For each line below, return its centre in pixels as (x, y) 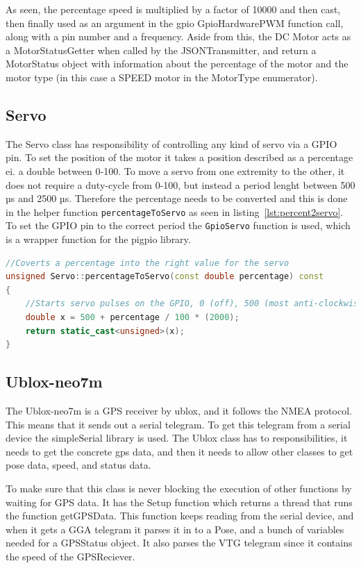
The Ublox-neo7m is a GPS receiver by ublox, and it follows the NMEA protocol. (179, 410)
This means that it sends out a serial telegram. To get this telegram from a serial (178, 424)
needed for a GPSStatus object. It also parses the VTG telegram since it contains (179, 543)
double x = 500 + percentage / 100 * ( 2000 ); (132, 318)
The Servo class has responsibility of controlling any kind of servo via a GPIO (171, 143)
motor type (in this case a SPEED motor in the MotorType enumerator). (162, 77)
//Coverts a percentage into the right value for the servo (148, 263)
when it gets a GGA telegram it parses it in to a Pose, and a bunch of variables (175, 529)
